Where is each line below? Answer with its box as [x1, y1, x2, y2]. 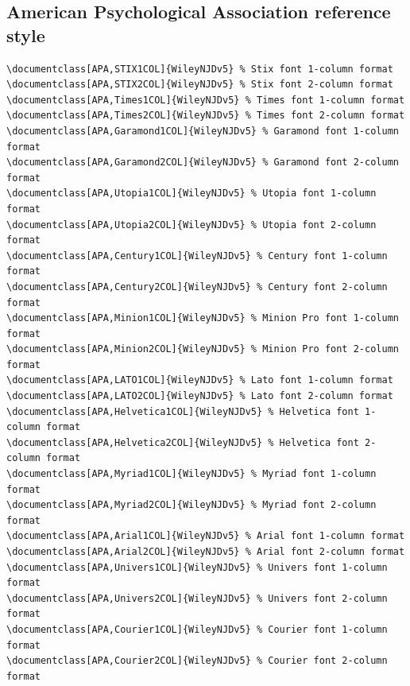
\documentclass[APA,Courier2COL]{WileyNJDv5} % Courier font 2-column [6, 655, 388, 667]
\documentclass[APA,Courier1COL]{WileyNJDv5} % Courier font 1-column [6, 623, 388, 635]
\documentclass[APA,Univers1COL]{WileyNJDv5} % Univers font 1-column [6, 561, 388, 573]
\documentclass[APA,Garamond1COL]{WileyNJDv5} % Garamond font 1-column [6, 125, 399, 137]
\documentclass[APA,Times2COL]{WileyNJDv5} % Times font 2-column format [6, 110, 405, 122]
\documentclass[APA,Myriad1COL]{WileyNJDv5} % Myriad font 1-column [6, 468, 377, 480]
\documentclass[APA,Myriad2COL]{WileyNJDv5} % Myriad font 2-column [6, 499, 377, 511]
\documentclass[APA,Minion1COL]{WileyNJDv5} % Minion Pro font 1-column [6, 312, 399, 324]
